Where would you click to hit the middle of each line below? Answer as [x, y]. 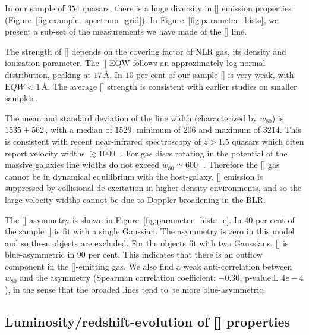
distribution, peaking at [48, 74]
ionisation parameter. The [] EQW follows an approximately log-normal [135, 63]
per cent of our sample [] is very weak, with [215, 74]
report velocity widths [45, 153]
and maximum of [230, 129]
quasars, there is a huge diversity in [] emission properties [187, 8]
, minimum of [156, 129]
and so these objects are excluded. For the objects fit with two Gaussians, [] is [147, 242]
